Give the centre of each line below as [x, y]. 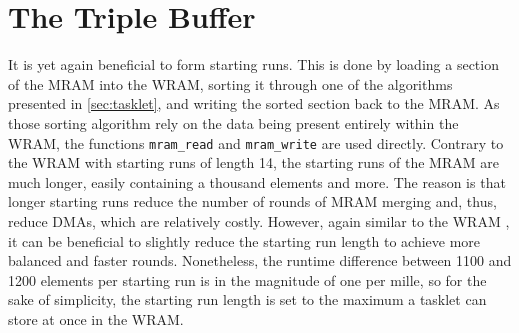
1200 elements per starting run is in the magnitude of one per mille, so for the [247, 279]
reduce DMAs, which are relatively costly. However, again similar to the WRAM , [259, 220]
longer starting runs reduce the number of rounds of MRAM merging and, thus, [252, 201]
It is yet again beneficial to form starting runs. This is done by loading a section [253, 64]
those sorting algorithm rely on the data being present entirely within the [233, 122]
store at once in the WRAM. [96, 318]
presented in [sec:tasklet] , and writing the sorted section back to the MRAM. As [254, 103]
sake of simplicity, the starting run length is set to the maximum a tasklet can [247, 299]
